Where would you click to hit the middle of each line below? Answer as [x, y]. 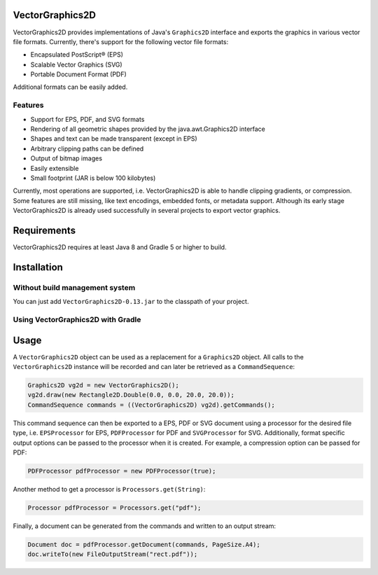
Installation [38, 267]
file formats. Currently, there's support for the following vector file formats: [121, 41]
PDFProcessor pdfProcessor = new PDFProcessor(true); [122, 471]
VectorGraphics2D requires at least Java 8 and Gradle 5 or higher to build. [120, 247]
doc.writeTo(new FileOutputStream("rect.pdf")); [113, 554]
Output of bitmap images [66, 158]
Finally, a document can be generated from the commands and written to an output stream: [145, 526]
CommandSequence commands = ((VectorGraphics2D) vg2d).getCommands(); [152, 405]
